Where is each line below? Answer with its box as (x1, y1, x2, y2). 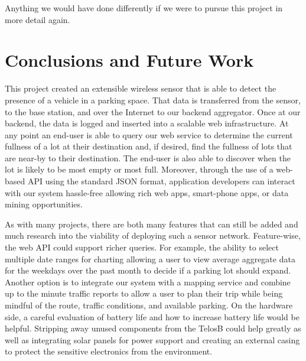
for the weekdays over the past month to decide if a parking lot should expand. (5, 264, 291, 277)
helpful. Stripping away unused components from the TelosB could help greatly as (5, 322, 301, 334)
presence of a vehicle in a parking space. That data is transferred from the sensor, (5, 93, 301, 106)
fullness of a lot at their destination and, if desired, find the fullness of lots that (5, 140, 292, 152)
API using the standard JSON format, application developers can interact (27, 175, 295, 187)
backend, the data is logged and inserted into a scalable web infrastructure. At (5, 117, 289, 129)
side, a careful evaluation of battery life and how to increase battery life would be (5, 310, 300, 323)
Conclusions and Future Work (5, 48, 254, 72)
